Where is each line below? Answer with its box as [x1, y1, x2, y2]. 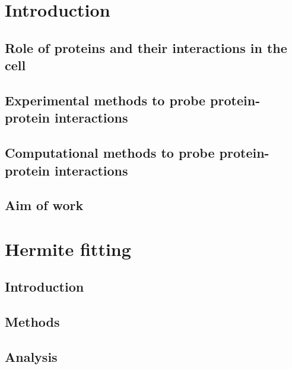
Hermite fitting [5, 236, 131, 261]
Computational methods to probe [5, 143, 215, 162]
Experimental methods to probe [5, 90, 206, 109]
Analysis [5, 348, 58, 365]
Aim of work [5, 196, 84, 214]
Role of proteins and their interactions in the [5, 38, 287, 57]
